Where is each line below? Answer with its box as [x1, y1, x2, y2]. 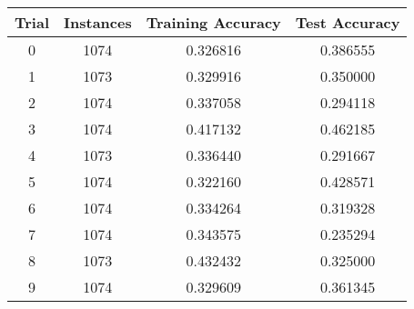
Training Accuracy [146, 12, 281, 33]
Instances [64, 12, 132, 33]
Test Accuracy [295, 12, 400, 33]
